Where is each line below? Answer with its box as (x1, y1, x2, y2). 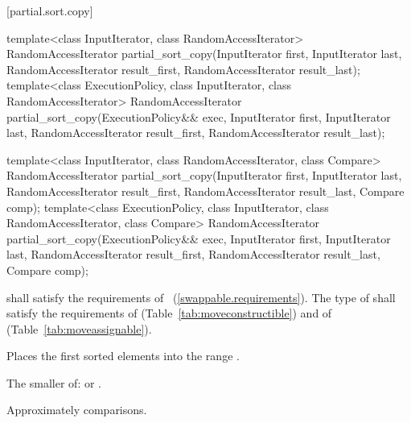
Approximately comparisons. (6, 401, 147, 418)
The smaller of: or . (6, 374, 101, 391)
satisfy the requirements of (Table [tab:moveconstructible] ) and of (6, 305, 332, 321)
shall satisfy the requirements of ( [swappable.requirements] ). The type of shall (6, 288, 396, 305)
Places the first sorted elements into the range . (6, 347, 240, 364)
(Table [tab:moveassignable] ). (6, 320, 152, 337)
